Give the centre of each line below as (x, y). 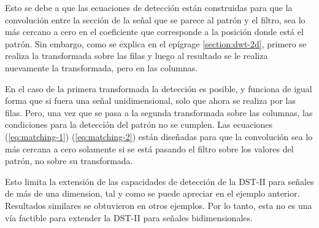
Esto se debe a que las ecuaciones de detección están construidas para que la (149, 7)
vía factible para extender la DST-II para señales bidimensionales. (129, 217)
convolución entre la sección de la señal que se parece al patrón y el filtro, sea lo (155, 19)
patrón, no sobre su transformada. (69, 161)
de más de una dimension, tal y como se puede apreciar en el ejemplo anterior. (152, 193)
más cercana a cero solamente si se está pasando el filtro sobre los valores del (149, 148)
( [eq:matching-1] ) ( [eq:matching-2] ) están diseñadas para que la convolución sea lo (159, 136)
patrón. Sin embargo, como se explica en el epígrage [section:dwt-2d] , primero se (156, 43)
